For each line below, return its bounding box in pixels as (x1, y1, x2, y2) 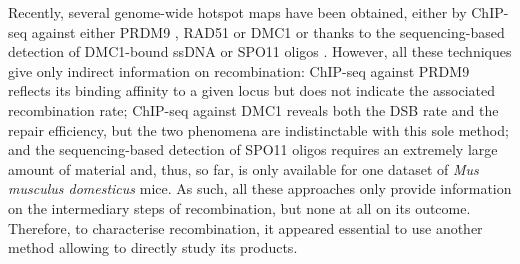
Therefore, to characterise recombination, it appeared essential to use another (8, 217, 483, 238)
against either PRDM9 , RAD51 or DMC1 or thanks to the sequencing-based (31, 21, 505, 42)
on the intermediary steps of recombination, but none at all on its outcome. (8, 197, 471, 218)
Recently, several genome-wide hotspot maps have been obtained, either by (8, 2, 467, 22)
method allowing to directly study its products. (8, 237, 298, 258)
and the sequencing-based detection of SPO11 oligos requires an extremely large (8, 139, 498, 160)
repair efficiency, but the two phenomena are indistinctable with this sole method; (8, 119, 509, 140)
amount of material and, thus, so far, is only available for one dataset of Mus (8, 158, 479, 179)
